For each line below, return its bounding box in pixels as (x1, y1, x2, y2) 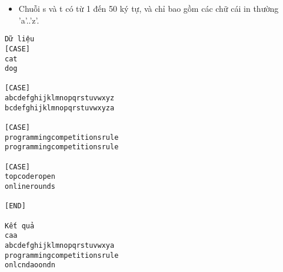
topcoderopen (5, 172, 55, 181)
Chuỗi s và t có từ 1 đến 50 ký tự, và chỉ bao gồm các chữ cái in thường (18, 2, 279, 14)
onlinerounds (5, 182, 55, 191)
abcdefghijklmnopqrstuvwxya (5, 241, 115, 250)
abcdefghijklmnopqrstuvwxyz (5, 94, 115, 103)
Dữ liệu (5, 35, 35, 44)
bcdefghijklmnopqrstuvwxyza (5, 103, 115, 112)
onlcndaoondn (5, 261, 55, 270)
